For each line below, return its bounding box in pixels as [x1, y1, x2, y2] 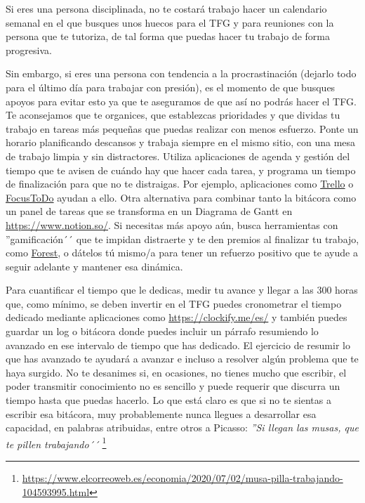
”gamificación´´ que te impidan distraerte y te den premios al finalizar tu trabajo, [6, 231, 359, 246]
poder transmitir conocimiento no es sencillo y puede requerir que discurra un [6, 379, 340, 393]
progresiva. [6, 42, 52, 57]
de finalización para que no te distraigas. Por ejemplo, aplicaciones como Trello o [6, 176, 354, 191]
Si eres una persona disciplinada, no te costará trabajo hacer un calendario [6, 1, 327, 15]
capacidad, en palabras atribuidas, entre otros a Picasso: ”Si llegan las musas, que [6, 420, 359, 435]
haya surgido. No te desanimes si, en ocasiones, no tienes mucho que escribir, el [6, 365, 347, 379]
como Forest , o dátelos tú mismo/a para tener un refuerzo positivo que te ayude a [6, 245, 358, 260]
